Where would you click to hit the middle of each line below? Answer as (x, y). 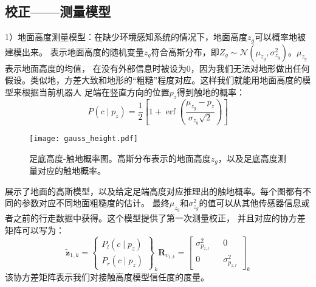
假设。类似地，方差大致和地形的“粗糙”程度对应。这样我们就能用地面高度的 (154, 80)
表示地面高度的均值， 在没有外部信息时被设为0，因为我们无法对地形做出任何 (157, 68)
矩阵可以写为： (35, 230)
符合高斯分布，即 (185, 51)
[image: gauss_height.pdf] (84, 138)
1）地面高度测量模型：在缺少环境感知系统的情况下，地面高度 (126, 37)
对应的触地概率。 (71, 170)
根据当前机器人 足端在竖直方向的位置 (95, 92)
